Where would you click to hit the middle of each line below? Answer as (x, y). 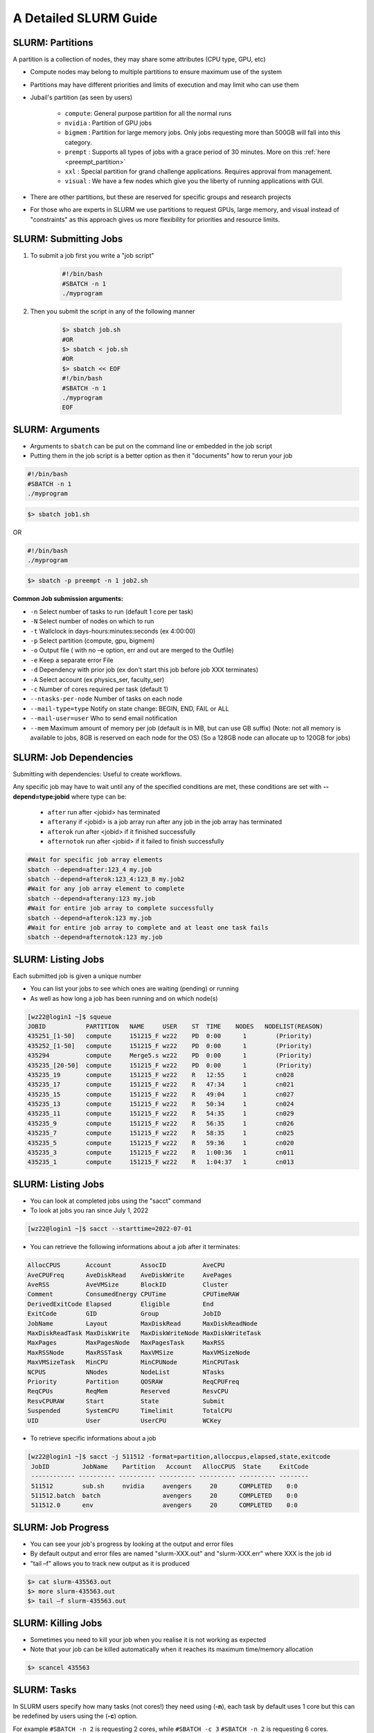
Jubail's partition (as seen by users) (81, 98)
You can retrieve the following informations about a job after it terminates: (135, 1247)
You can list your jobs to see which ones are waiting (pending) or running (134, 989)
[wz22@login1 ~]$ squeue (70, 1017)
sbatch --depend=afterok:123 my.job (90, 918)
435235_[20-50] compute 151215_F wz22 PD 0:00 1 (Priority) (170, 1065)
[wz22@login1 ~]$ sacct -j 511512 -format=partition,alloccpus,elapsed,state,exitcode (179, 1457)
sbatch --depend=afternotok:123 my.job (95, 937)
